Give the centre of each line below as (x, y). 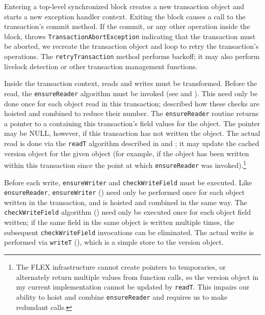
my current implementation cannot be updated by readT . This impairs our (133, 287)
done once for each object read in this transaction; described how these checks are (132, 103)
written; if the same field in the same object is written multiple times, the (119, 222)
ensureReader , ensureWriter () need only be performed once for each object (125, 192)
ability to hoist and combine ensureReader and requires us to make (122, 296)
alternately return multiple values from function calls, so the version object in (137, 277)
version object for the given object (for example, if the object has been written (127, 153)
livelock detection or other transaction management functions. (101, 66)
